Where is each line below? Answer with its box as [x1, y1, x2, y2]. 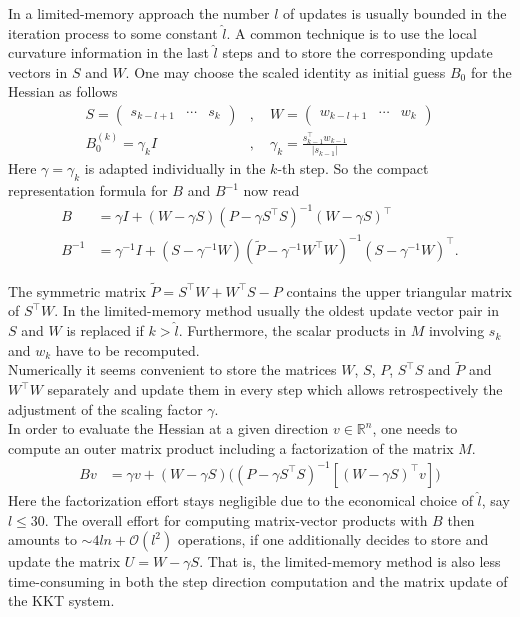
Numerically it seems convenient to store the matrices [8, 359, 337, 380]
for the [470, 61, 512, 82]
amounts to [8, 529, 77, 550]
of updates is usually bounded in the [282, 3, 507, 23]
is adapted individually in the [84, 158, 266, 179]
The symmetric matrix [8, 280, 146, 301]
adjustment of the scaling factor [8, 398, 203, 419]
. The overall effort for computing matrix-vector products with [44, 509, 428, 530]
